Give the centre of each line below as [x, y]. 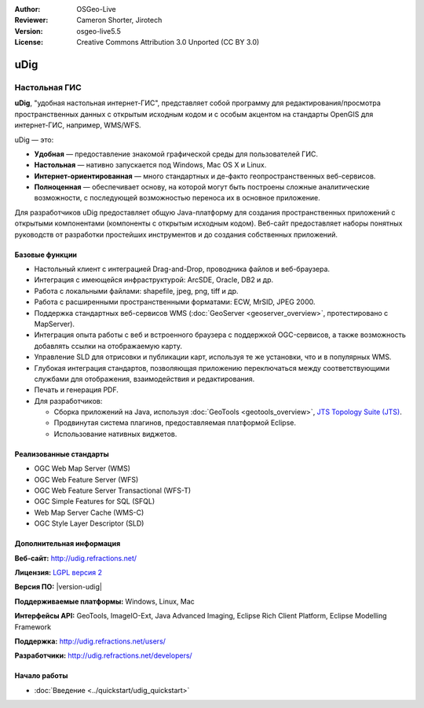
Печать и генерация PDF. [77, 390]
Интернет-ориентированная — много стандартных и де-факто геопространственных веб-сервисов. [205, 176]
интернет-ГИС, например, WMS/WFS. [78, 125]
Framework [33, 627]
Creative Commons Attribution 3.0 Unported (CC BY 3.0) [168, 42]
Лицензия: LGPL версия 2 [58, 572]
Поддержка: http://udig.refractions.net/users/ [90, 641]
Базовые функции [46, 255]
